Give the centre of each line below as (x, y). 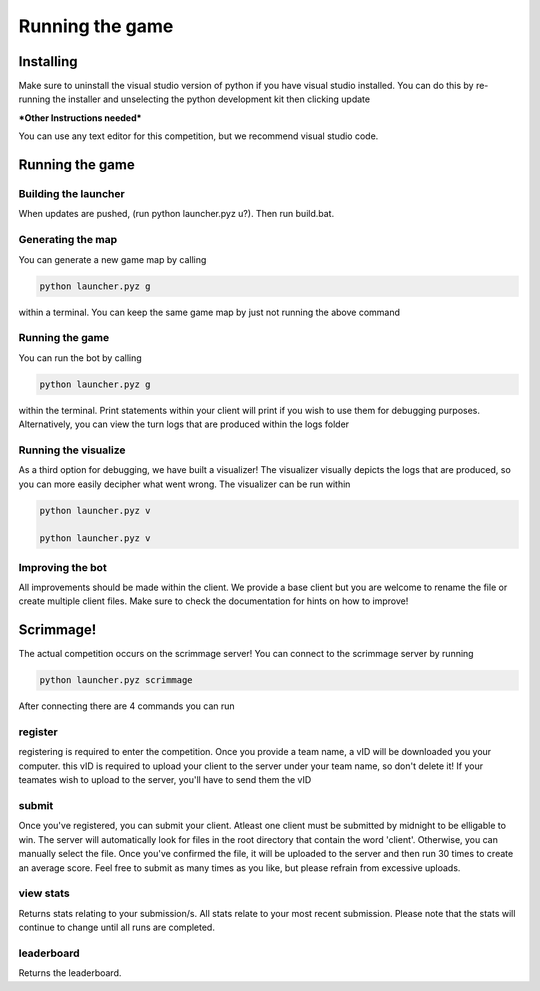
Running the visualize (72, 450)
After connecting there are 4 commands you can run (126, 706)
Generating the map (68, 240)
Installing (48, 61)
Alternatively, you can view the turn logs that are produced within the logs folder (184, 424)
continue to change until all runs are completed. (116, 927)
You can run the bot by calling (80, 357)
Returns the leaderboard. (70, 973)
